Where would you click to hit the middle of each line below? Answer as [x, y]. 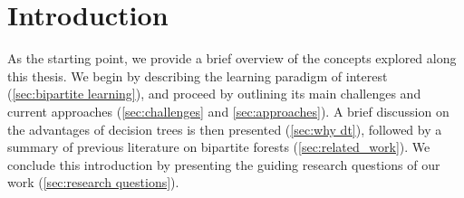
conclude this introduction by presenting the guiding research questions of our [224, 164]
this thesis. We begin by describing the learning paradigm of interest [198, 75]
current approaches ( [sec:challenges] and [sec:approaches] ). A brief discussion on [228, 111]
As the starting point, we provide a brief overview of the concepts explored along [232, 58]
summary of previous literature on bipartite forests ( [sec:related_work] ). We [219, 147]
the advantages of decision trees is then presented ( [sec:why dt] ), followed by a [225, 129]
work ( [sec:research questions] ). [93, 182]
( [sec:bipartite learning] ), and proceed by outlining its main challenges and [214, 94]
